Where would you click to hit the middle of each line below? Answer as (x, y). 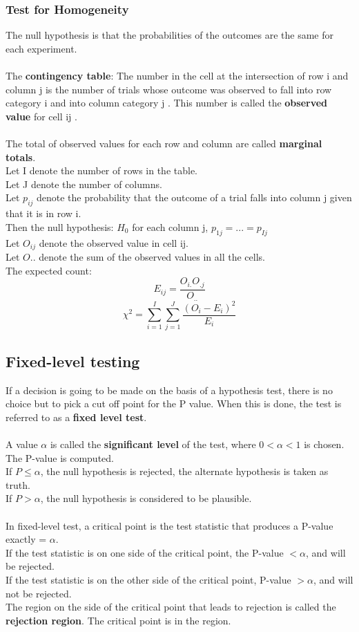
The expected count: (49, 270)
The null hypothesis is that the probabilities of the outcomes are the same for (170, 35)
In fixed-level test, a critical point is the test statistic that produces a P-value (169, 525)
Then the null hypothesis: (60, 226)
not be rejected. (39, 593)
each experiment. (41, 48)
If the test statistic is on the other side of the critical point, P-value (148, 579)
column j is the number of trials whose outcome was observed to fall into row (169, 89)
